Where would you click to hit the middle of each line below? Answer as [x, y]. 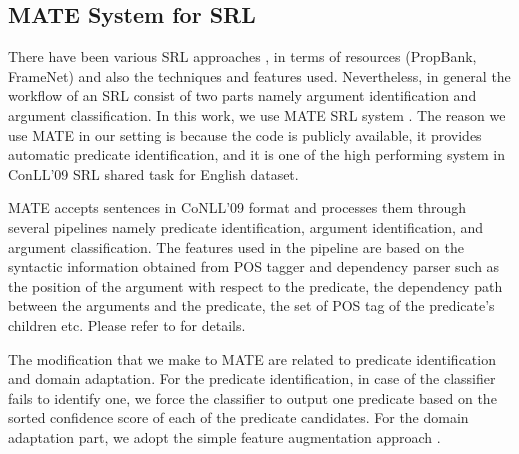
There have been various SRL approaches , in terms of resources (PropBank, [242, 56]
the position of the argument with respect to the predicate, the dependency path [255, 285]
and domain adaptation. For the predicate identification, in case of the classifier [252, 378]
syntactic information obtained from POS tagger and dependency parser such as [254, 266]
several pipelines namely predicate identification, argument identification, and [246, 226]
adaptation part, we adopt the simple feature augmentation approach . [224, 436]
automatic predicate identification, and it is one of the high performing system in [256, 154]
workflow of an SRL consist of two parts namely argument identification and [242, 95]
